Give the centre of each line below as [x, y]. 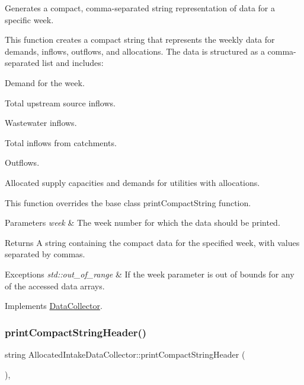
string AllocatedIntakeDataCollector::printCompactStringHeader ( [125, 354]
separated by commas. [45, 254]
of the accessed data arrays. [55, 285]
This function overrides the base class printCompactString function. [128, 202]
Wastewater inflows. [41, 123]
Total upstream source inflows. [60, 102]
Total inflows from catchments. [61, 142]
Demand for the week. [45, 82]
